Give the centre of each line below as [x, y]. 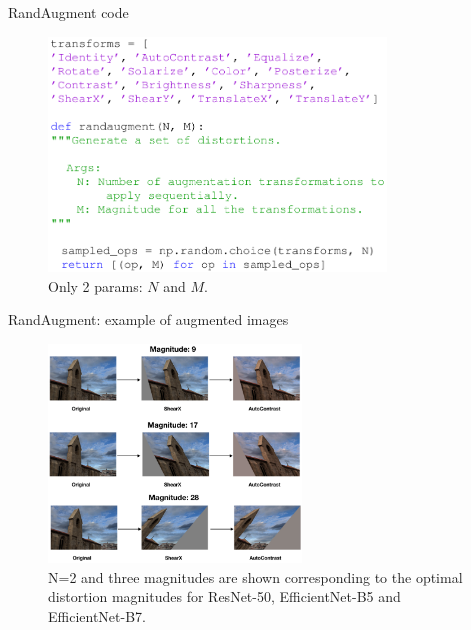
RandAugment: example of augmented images [148, 319]
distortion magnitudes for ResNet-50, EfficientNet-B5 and [224, 596]
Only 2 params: [95, 285]
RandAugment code [68, 12]
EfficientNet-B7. [97, 615]
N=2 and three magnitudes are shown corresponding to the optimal [255, 576]
